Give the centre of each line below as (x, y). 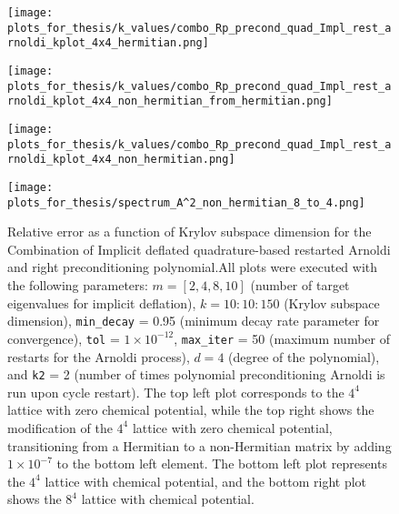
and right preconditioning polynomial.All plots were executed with (193, 267)
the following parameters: (78, 285)
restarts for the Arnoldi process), (99, 356)
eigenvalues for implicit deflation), (102, 302)
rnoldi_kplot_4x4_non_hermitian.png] (121, 160)
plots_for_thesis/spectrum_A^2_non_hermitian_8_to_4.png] (186, 202)
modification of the (60, 427)
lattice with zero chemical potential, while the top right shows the (191, 410)
